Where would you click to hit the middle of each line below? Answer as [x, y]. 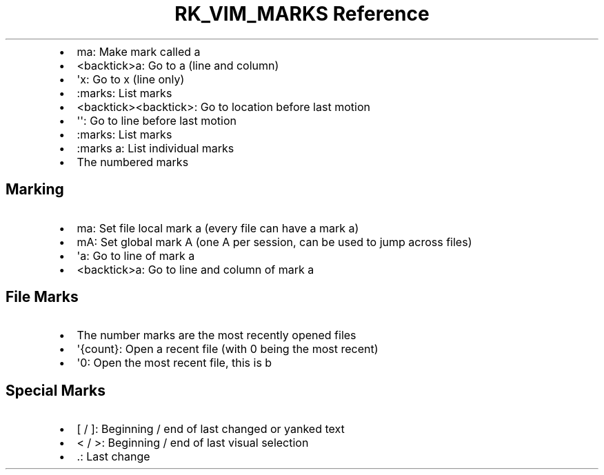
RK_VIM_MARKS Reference [302, 14]
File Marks [42, 297]
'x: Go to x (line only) [131, 79]
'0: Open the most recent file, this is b [174, 363]
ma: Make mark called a [139, 51]
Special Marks [56, 390]
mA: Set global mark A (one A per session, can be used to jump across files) [274, 242]
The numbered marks [133, 162]
